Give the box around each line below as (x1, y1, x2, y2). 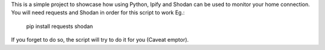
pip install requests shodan (26, 23, 93, 30)
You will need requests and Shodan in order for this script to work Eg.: (11, 9, 185, 16)
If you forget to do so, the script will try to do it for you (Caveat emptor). (11, 36, 189, 43)
